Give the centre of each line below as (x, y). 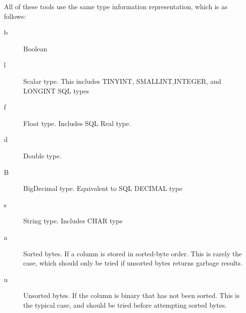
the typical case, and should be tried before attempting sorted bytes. (125, 305)
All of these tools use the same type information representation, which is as (116, 6)
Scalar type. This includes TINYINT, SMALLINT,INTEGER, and (122, 81)
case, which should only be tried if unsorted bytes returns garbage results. (133, 263)
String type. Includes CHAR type (73, 221)
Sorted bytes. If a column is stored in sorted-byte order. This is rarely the (133, 253)
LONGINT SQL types (56, 90)
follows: (15, 16)
